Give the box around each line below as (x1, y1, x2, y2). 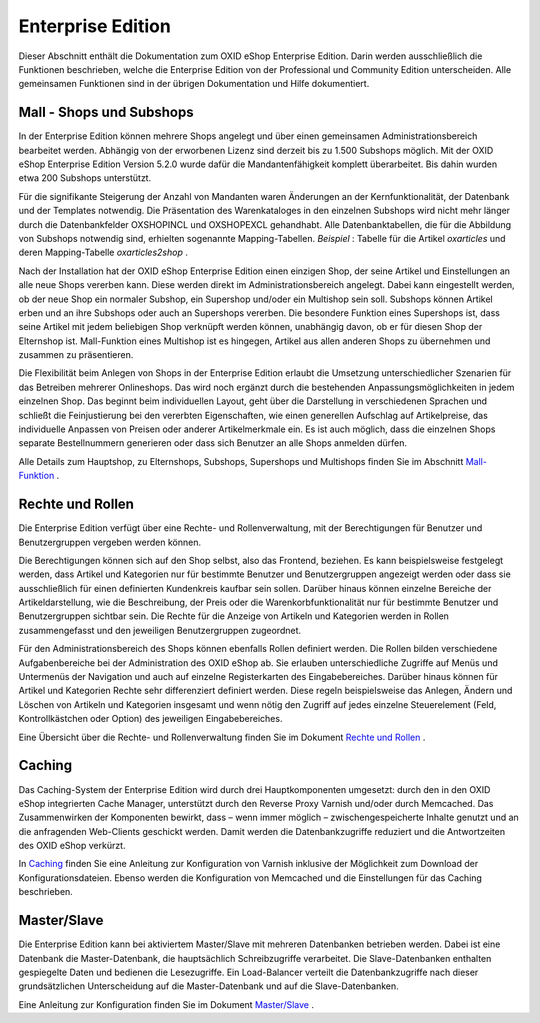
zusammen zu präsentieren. (18, 349, 134, 361)
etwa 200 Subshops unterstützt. (18, 172, 152, 184)
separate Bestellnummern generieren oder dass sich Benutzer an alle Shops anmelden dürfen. (18, 437, 408, 449)
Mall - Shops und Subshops (18, 104, 194, 121)
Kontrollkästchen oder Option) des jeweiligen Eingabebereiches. (18, 713, 283, 725)
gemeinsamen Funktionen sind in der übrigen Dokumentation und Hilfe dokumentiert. (18, 78, 370, 90)
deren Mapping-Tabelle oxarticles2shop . (18, 246, 189, 259)
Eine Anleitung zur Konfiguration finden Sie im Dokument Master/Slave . (18, 998, 315, 1010)
